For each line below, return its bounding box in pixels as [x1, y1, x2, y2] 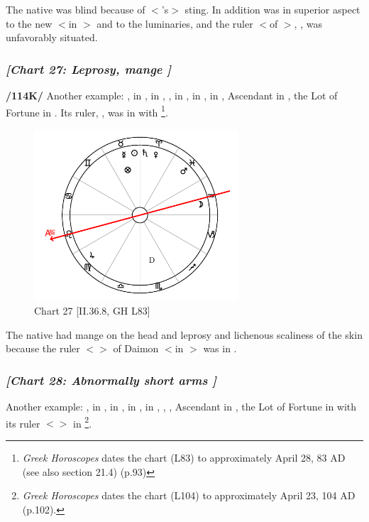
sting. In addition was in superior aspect [184, 2, 360, 16]
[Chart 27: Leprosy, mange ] [6, 60, 172, 77]
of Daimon [113, 341, 159, 356]
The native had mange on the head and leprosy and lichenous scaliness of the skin [6, 327, 363, 342]
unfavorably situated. [6, 30, 98, 45]
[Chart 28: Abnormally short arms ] [6, 371, 217, 388]
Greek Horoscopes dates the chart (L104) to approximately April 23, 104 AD [22, 488, 356, 503]
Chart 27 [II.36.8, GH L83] [34, 303, 150, 318]
